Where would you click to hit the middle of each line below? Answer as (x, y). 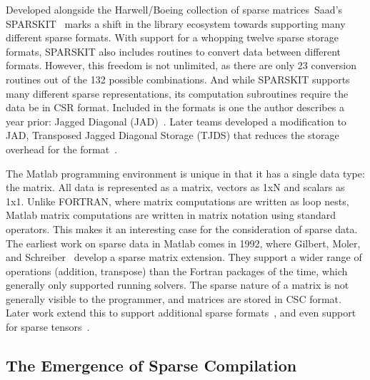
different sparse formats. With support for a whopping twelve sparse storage (172, 37)
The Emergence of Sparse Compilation (151, 365)
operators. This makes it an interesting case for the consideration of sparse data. (182, 228)
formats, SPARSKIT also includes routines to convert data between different (174, 51)
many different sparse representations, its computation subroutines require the (177, 93)
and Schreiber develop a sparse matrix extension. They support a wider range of (184, 257)
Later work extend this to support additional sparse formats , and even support (181, 313)
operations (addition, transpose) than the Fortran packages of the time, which (177, 271)
